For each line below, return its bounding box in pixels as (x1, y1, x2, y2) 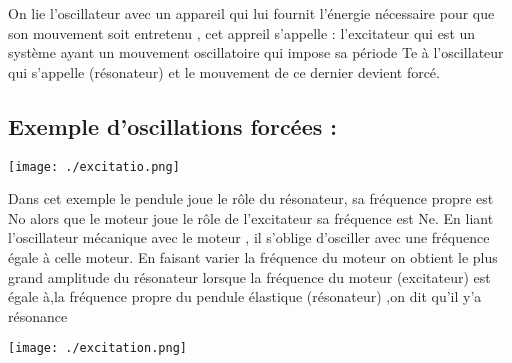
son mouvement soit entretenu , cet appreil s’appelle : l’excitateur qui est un (8, 22, 476, 43)
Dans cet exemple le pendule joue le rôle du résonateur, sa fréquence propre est (8, 188, 494, 209)
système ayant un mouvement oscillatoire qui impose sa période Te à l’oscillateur (8, 42, 504, 63)
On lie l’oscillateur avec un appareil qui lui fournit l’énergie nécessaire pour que (8, 3, 495, 23)
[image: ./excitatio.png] (8, 159, 180, 174)
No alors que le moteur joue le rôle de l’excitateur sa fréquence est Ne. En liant (8, 207, 494, 228)
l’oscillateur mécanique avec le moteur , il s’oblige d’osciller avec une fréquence (8, 227, 490, 248)
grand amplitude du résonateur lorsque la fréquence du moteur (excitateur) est (8, 266, 491, 287)
